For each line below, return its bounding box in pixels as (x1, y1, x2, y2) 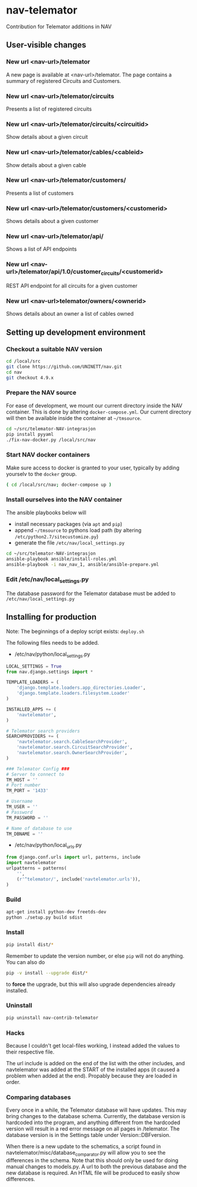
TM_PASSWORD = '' (6, 815, 49, 821)
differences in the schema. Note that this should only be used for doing (6, 1157, 179, 1164)
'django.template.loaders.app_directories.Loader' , (16, 685, 146, 691)
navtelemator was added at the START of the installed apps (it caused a (6, 1066, 180, 1073)
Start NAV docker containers (6, 451, 90, 459)
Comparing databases (6, 1093, 72, 1101)
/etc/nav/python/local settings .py (14, 651, 91, 659)
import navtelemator (6, 860, 57, 866)
